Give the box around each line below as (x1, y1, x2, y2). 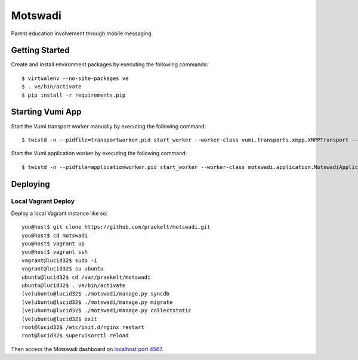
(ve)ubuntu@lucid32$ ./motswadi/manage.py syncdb (21, 290, 170, 297)
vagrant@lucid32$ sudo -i (21, 257, 98, 264)
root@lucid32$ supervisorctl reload (21, 332, 129, 339)
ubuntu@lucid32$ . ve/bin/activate (21, 282, 126, 289)
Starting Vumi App (11, 107, 82, 117)
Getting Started (11, 45, 70, 56)
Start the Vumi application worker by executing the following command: (11, 150, 187, 157)
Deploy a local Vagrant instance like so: (11, 210, 108, 217)
